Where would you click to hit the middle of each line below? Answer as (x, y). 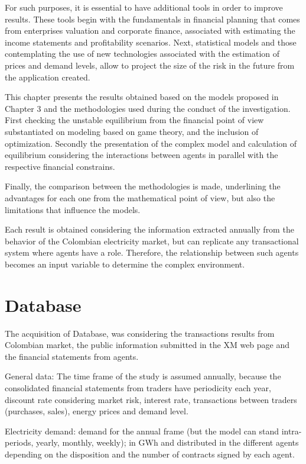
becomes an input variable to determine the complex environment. (125, 264)
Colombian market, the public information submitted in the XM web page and (147, 345)
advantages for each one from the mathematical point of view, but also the (140, 197)
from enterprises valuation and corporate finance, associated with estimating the (150, 30)
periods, (19, 442)
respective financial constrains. (60, 166)
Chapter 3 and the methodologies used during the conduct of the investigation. (148, 108)
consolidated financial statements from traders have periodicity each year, (138, 387)
